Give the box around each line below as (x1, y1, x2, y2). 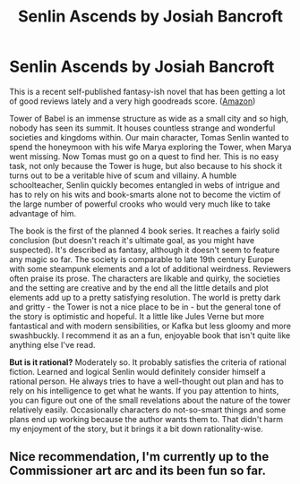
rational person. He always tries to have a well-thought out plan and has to (9, 376, 284, 386)
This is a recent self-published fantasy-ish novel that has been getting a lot (9, 86, 286, 97)
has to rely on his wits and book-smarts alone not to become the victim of (9, 189, 281, 200)
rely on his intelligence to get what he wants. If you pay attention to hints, (9, 385, 279, 395)
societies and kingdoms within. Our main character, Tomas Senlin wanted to (9, 132, 289, 142)
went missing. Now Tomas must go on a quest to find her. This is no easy (9, 150, 279, 162)
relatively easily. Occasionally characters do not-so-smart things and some (9, 404, 287, 415)
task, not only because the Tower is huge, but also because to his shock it (9, 160, 283, 171)
